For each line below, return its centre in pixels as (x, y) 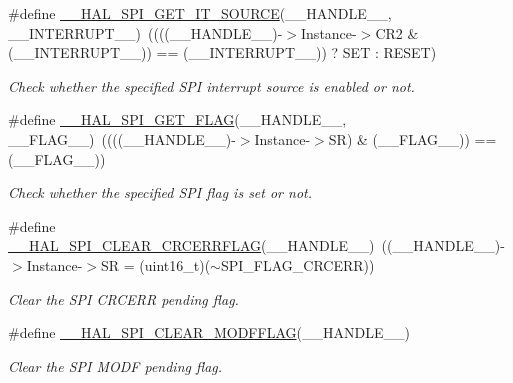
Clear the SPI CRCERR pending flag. (123, 298)
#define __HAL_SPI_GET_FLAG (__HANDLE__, (177, 119)
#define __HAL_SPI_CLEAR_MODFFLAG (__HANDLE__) (209, 332)
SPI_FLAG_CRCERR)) (297, 264)
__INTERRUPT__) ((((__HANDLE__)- (145, 32)
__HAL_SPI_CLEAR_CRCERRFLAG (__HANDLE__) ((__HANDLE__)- (256, 245)
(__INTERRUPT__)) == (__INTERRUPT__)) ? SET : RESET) (222, 52)
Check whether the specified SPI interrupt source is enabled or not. (211, 85)
